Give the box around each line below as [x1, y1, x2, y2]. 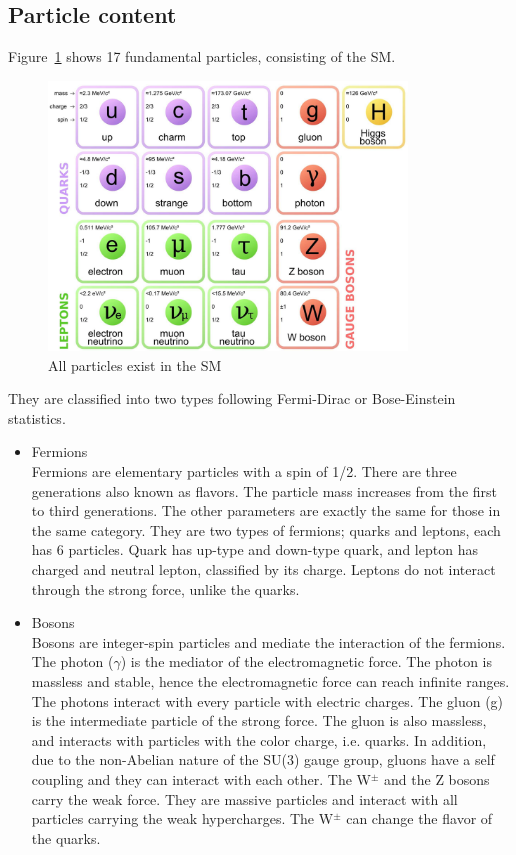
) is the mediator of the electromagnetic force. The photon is [120, 651, 492, 672]
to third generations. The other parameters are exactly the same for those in [31, 500, 501, 521]
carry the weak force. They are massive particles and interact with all [31, 788, 458, 809]
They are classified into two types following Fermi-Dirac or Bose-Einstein [8, 388, 456, 409]
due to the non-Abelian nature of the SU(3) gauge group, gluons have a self [31, 749, 495, 770]
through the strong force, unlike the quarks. [31, 578, 300, 599]
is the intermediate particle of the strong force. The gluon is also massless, [31, 710, 487, 731]
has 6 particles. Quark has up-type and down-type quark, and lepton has [31, 539, 478, 560]
